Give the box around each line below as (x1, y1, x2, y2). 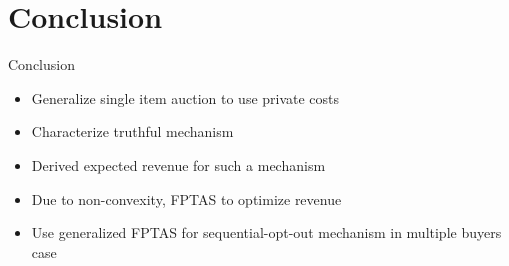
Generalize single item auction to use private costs (31, 87, 340, 108)
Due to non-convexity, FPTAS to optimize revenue (31, 188, 342, 209)
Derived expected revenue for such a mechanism (31, 154, 326, 175)
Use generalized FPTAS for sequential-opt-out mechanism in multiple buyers (31, 222, 502, 243)
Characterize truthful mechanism (31, 121, 234, 142)
